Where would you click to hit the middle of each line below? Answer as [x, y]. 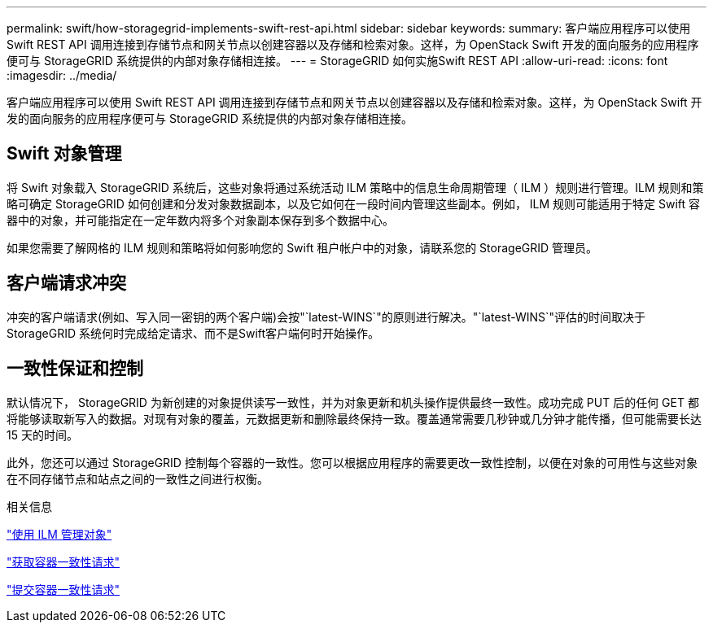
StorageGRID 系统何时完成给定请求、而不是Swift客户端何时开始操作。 [193, 333]
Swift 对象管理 [64, 154]
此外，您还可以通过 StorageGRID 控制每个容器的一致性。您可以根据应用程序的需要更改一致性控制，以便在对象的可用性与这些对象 [352, 462]
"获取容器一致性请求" [63, 561]
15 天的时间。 [42, 435]
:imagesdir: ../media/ [62, 75]
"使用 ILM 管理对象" [59, 534]
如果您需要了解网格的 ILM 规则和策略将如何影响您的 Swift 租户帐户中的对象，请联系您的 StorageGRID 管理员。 [302, 247]
